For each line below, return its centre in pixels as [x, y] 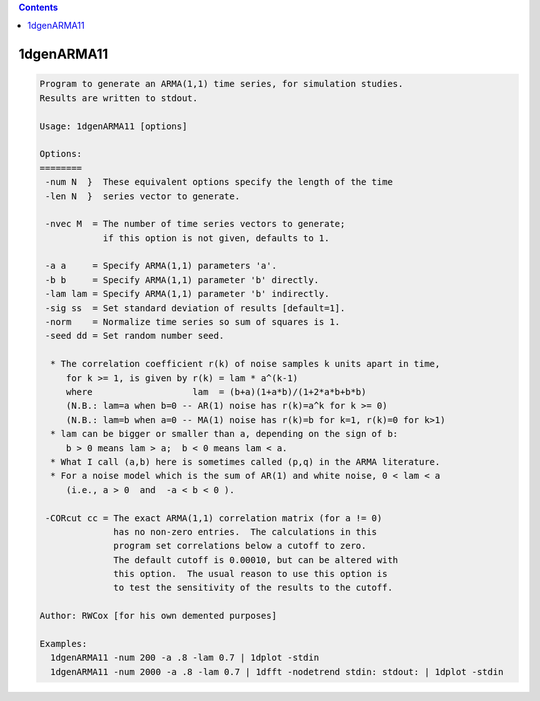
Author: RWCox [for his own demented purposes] [158, 616]
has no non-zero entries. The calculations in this [245, 531]
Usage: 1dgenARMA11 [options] [113, 126]
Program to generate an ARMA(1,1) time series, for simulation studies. [221, 84]
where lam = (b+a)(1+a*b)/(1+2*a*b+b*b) [216, 391]
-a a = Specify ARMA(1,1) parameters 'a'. [161, 266]
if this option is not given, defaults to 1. [216, 238]
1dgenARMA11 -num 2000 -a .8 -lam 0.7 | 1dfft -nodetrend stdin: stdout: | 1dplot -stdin [277, 671]
